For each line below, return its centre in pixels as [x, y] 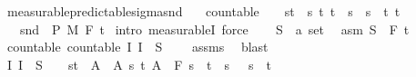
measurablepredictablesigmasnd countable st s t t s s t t [203, 11]
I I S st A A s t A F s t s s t [139, 64]
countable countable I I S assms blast [137, 47]
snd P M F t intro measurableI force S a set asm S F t [214, 29]
